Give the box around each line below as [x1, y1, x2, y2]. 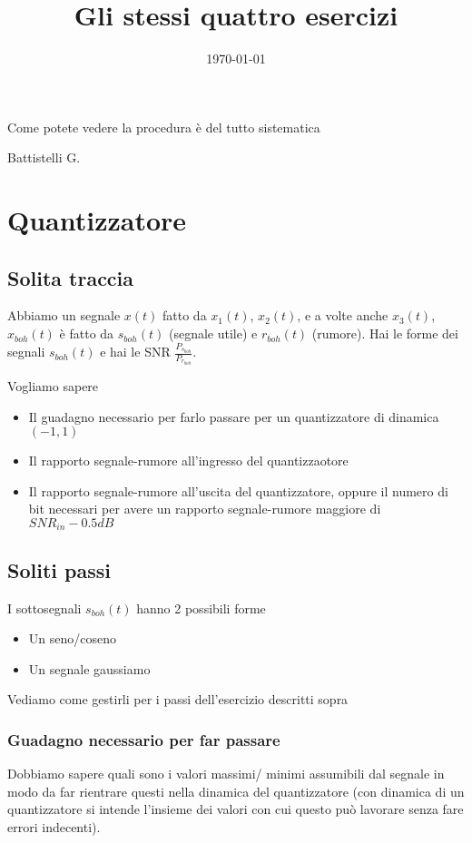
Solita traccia [7, 263, 134, 291]
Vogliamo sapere [7, 377, 99, 396]
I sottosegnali [7, 598, 82, 617]
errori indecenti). [7, 818, 101, 837]
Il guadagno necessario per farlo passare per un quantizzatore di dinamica [28, 407, 439, 426]
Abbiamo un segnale [7, 306, 121, 325]
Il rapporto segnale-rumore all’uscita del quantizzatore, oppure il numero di [28, 481, 448, 500]
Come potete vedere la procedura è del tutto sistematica [7, 117, 320, 136]
